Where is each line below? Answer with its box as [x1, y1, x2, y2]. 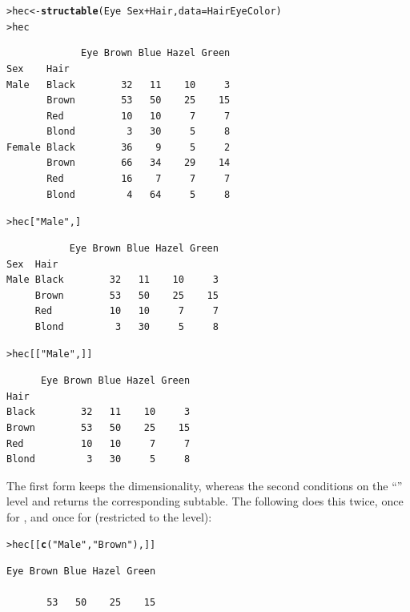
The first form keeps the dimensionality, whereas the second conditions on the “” [6, 477, 403, 493]
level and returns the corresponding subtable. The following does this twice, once [6, 493, 404, 509]
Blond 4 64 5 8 [46, 188, 231, 200]
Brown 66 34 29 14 [46, 157, 231, 169]
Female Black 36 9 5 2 [6, 141, 231, 153]
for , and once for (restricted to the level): [6, 508, 212, 525]
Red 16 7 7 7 [46, 173, 231, 185]
